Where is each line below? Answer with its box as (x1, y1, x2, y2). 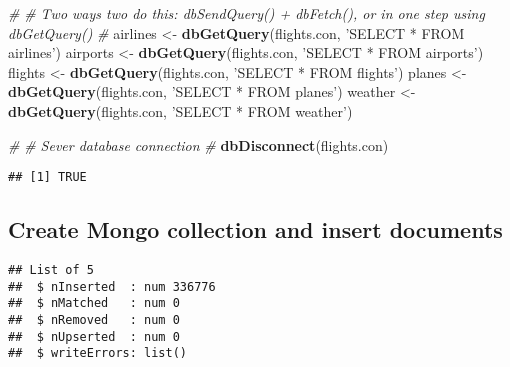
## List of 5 (8, 263, 94, 278)
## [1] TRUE (8, 170, 87, 185)
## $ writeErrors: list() (8, 346, 187, 361)
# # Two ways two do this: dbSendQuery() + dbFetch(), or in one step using (8, 3, 485, 23)
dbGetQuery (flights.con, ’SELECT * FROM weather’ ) (8, 100, 353, 121)
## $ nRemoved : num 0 (8, 312, 180, 327)
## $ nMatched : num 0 (8, 296, 180, 311)
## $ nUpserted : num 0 (8, 329, 180, 344)
